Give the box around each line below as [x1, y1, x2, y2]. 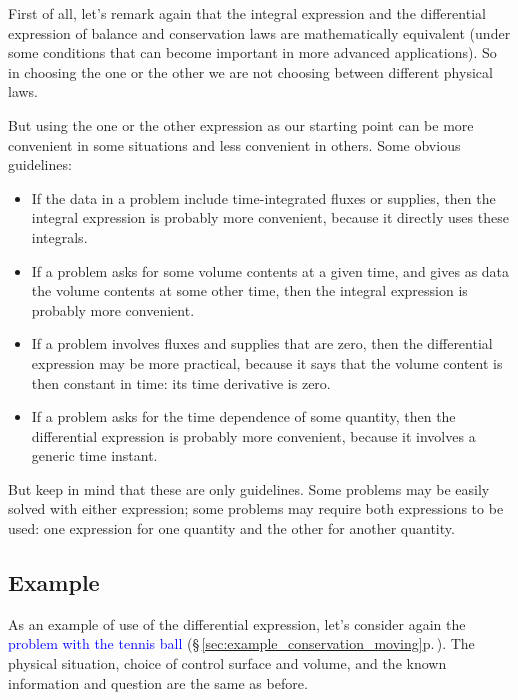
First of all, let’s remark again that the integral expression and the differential [8, 3, 486, 23]
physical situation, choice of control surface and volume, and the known [8, 653, 447, 674]
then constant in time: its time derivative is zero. [31, 372, 331, 393]
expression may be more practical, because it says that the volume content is [31, 352, 503, 373]
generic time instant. [31, 445, 158, 466]
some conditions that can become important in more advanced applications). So [8, 42, 497, 63]
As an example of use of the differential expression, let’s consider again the [8, 613, 466, 634]
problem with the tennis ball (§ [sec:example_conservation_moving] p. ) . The [8, 633, 475, 654]
